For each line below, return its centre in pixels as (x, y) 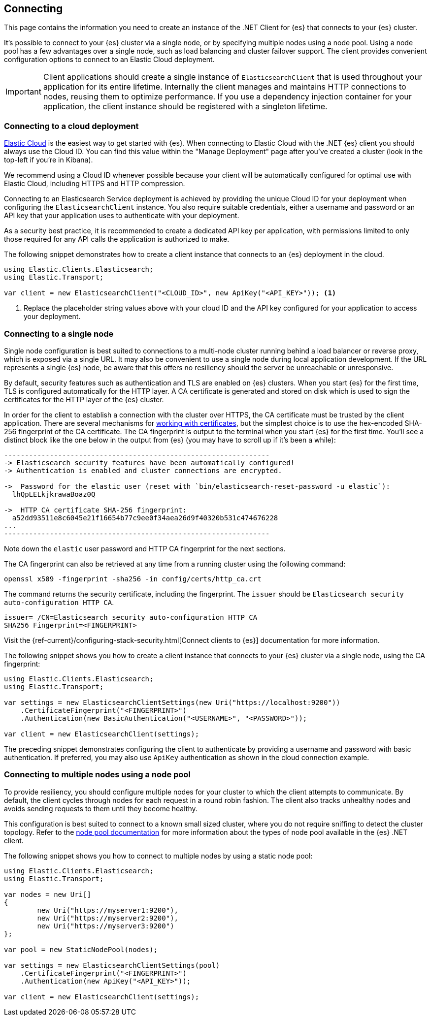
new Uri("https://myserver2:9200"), (108, 918)
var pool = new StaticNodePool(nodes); (81, 949)
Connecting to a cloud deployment (71, 126)
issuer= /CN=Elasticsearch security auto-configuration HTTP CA (131, 617)
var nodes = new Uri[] (48, 894)
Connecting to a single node (59, 334)
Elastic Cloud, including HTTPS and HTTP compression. (95, 184)
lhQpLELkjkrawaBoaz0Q (54, 494)
